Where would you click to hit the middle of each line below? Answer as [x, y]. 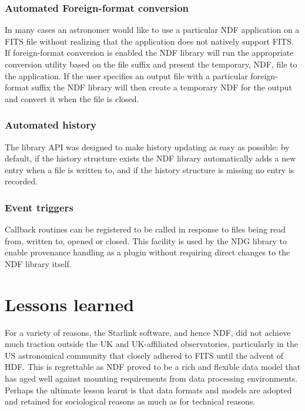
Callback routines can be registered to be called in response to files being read [145, 229]
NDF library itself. [38, 263]
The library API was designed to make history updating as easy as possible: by [147, 146]
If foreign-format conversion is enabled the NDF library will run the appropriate [149, 53]
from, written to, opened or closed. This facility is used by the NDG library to [146, 240]
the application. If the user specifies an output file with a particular [126, 75]
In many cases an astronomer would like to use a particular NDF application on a [152, 30]
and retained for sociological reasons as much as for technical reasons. [130, 401]
